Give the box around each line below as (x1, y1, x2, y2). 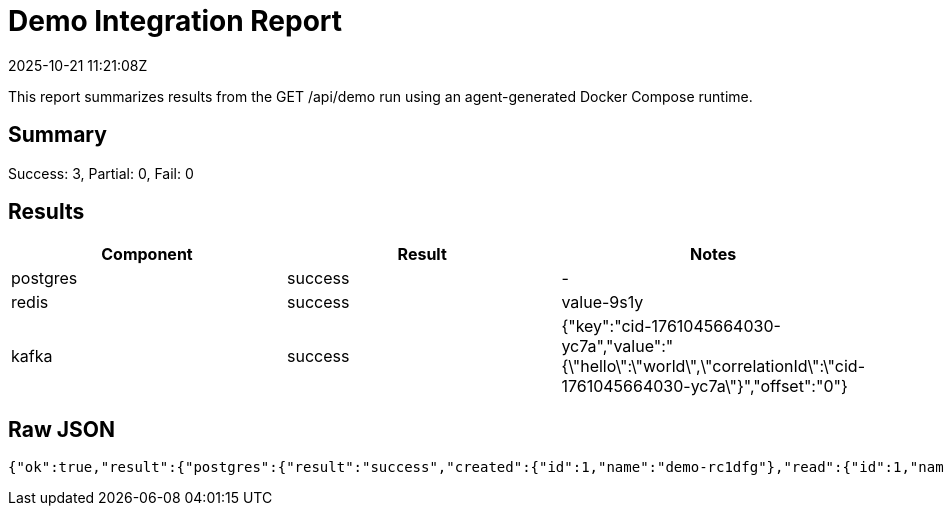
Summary (8, 122, 107, 148)
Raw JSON (8, 416, 115, 442)
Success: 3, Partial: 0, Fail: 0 (8, 164, 194, 182)
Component (101, 244, 193, 265)
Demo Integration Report (8, 4, 343, 38)
